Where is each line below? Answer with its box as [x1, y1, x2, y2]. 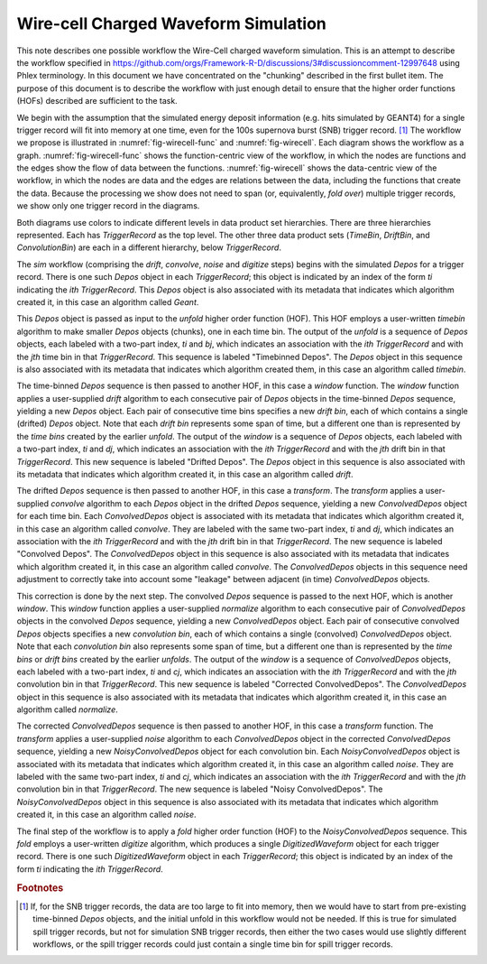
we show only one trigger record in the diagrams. [16, 200, 200, 211]
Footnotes [16, 881, 64, 894]
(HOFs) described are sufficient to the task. [16, 96, 178, 107]
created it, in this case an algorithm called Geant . [16, 296, 199, 307]
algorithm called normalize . [16, 704, 118, 715]
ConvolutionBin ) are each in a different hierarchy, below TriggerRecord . [16, 242, 281, 253]
